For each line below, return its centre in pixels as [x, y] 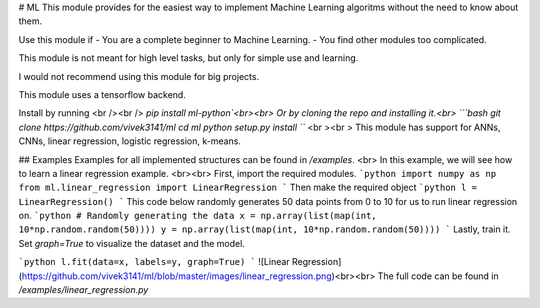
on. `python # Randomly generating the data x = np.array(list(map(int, [197, 216]
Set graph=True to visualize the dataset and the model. [131, 243]
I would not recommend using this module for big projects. [139, 76]
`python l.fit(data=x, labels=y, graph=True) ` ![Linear [154, 262]
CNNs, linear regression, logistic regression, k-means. [130, 141]
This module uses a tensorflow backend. [102, 94]
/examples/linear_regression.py [83, 290]
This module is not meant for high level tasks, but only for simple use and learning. [188, 58]
